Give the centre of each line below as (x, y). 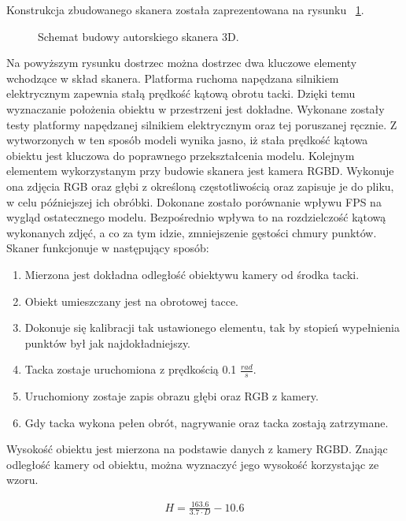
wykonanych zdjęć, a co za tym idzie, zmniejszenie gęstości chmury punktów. (192, 232)
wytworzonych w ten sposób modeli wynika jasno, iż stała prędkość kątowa (187, 140)
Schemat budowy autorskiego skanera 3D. (138, 36)
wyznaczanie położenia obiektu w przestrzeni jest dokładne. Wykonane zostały (196, 108)
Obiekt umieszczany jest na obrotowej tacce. (132, 301)
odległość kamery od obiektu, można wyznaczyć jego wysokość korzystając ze (193, 464)
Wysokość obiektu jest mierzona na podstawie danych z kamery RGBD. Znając (197, 449)
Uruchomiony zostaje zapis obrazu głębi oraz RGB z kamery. (172, 396)
